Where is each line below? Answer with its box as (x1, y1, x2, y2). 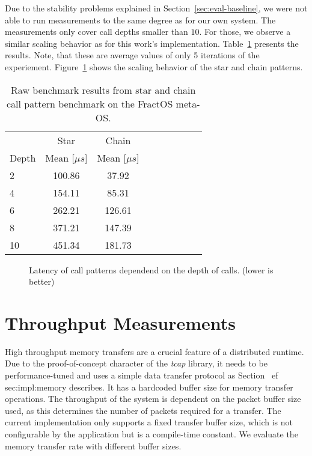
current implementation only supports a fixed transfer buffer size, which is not (5, 416, 293, 428)
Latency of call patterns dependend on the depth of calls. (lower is (29, 263, 274, 276)
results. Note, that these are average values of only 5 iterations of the (5, 49, 260, 61)
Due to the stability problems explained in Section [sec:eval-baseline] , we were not (5, 2, 308, 14)
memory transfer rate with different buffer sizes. (5, 439, 182, 452)
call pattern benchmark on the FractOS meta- (6, 96, 200, 111)
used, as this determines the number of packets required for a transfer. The (5, 404, 281, 416)
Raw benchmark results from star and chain (11, 82, 196, 97)
